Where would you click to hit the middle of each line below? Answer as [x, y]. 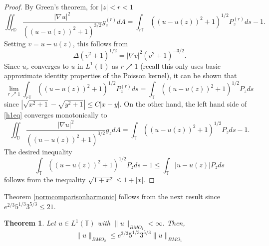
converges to [50, 65]
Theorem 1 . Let [30, 223]
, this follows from [100, 43]
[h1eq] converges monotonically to [56, 115]
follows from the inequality [45, 180]
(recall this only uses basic [181, 65]
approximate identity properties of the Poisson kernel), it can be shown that [121, 75]
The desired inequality [38, 151]
